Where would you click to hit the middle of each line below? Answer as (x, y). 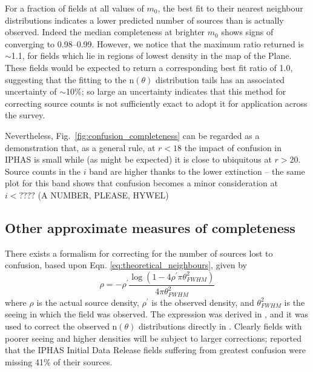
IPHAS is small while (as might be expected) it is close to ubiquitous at (138, 159)
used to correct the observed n (61, 326)
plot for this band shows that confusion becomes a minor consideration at (141, 183)
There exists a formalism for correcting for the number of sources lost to (139, 253)
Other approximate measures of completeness (150, 227)
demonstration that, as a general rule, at (80, 147)
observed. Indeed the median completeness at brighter (105, 32)
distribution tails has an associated (220, 79)
